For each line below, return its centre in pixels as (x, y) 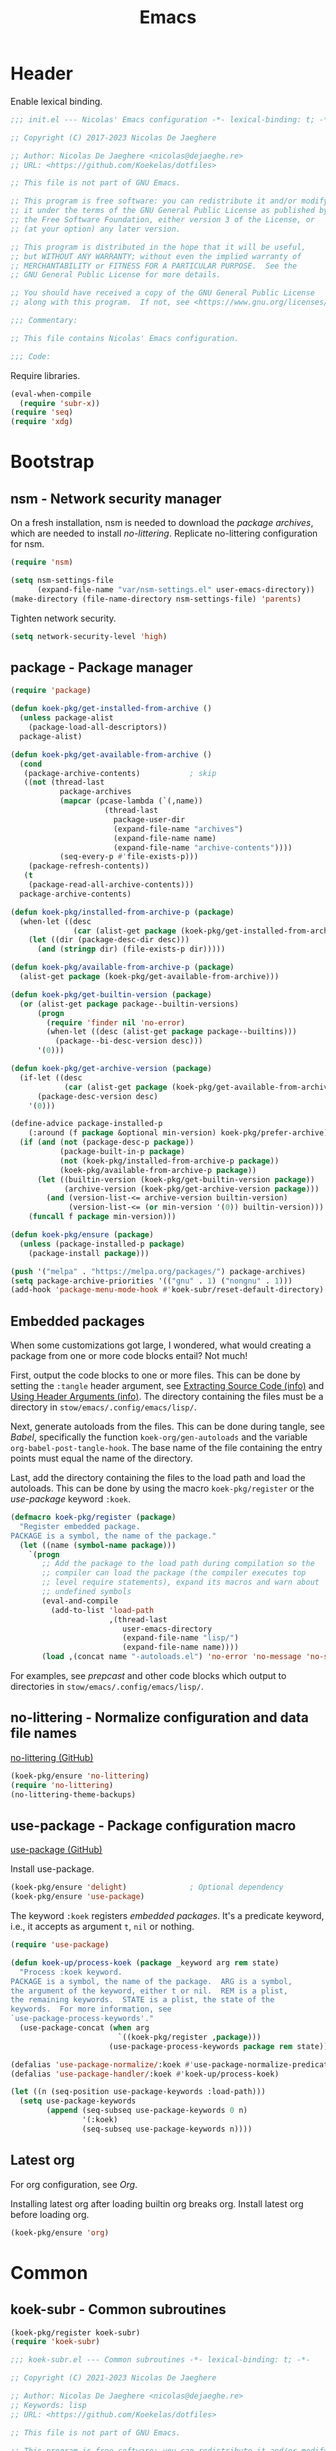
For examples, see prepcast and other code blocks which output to (148, 1676)
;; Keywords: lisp (48, 2405)
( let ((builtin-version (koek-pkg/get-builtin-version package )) (175, 1179)
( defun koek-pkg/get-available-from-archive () (111, 754)
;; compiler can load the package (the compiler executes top (174, 1573)
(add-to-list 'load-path (102, 1610)
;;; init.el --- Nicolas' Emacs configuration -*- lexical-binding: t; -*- (171, 119)
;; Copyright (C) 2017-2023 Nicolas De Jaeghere (113, 137)
